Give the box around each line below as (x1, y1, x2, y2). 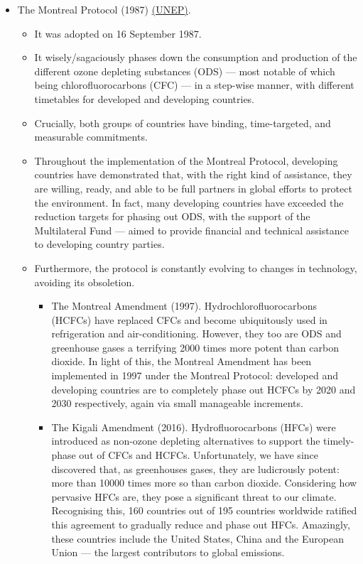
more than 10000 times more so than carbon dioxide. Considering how (51, 475, 357, 490)
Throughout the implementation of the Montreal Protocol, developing (34, 153, 338, 168)
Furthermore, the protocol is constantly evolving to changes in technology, (34, 260, 357, 275)
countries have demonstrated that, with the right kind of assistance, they (34, 167, 352, 182)
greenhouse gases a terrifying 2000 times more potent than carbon (51, 340, 339, 354)
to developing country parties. (34, 237, 165, 251)
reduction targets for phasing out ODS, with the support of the (34, 209, 310, 224)
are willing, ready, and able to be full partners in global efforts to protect (34, 180, 352, 195)
